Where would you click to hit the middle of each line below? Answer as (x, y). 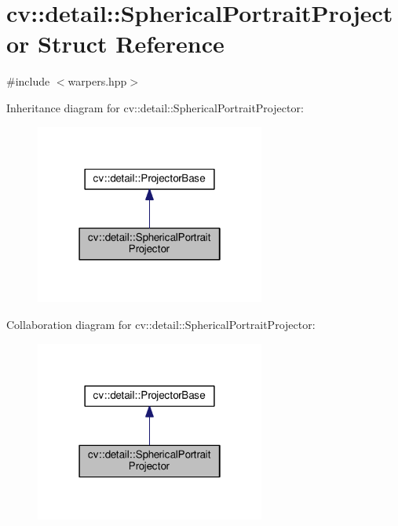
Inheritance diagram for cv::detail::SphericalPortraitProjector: (155, 107)
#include (28, 81)
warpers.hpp (97, 81)
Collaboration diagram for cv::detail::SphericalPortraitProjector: (161, 324)
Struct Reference (131, 44)
